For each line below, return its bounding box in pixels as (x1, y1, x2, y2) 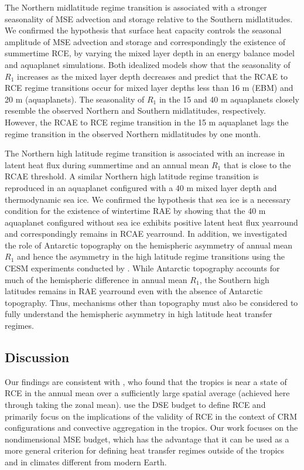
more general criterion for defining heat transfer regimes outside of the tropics (5, 444, 285, 457)
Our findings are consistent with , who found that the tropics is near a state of (5, 375, 287, 387)
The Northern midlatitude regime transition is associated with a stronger (5, 1, 267, 13)
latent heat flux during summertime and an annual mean (5, 158, 209, 171)
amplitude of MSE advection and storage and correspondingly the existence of (5, 35, 285, 47)
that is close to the (223, 158, 291, 171)
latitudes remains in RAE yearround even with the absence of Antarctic (5, 285, 263, 297)
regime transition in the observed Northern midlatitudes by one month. (5, 127, 261, 139)
